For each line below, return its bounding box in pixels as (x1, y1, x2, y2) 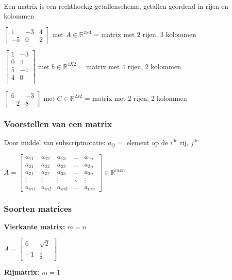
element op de (126, 137, 168, 147)
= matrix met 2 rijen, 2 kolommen (84, 93, 187, 103)
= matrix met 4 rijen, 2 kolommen (79, 61, 181, 71)
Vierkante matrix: (4, 222, 66, 232)
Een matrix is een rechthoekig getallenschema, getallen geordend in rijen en (4, 1, 229, 11)
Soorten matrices (4, 202, 72, 214)
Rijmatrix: (4, 266, 40, 277)
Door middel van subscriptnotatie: (4, 137, 106, 147)
